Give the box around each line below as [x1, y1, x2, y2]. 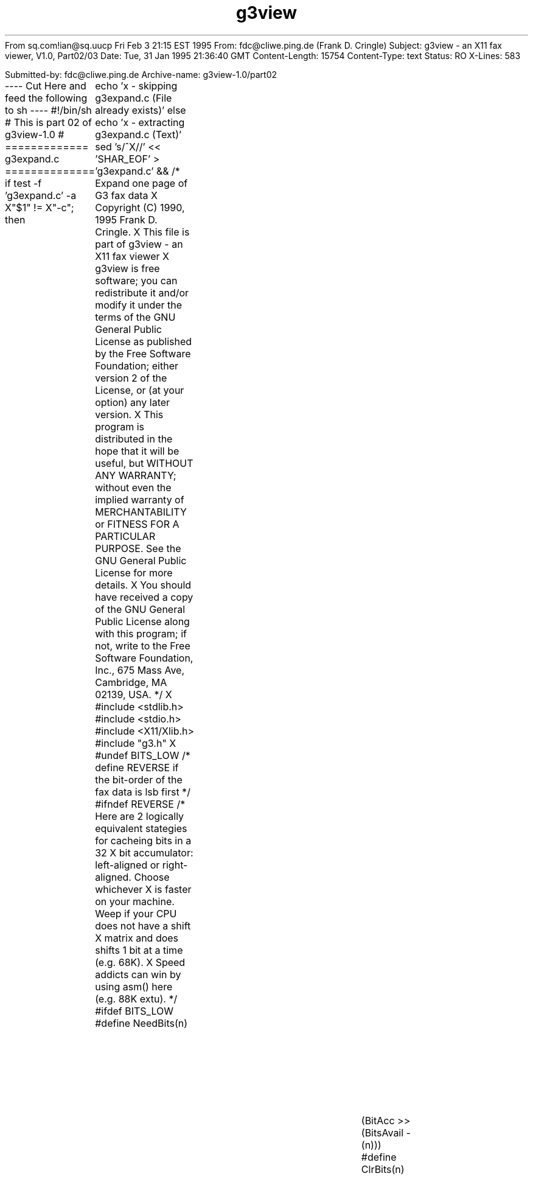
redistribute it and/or [95, 286, 189, 299]
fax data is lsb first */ [95, 785, 190, 798]
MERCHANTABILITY [95, 505, 187, 518]
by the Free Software [95, 347, 191, 360]
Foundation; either [95, 359, 179, 372]
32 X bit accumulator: [95, 846, 193, 859]
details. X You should [95, 578, 192, 591]
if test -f [5, 177, 42, 189]
